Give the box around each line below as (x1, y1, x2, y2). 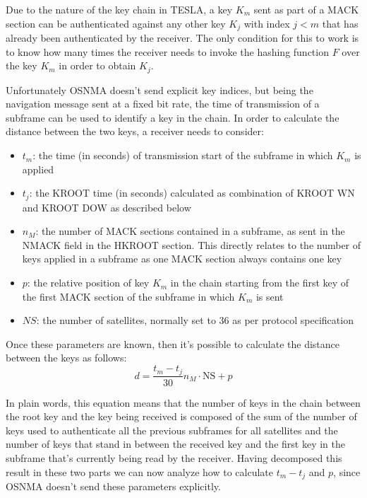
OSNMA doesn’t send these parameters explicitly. (6, 478, 221, 493)
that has (322, 16, 359, 30)
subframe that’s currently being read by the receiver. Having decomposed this (6, 450, 342, 465)
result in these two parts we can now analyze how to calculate (6, 464, 274, 479)
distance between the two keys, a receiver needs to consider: (6, 124, 264, 139)
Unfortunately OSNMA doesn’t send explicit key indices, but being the (6, 82, 313, 97)
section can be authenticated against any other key (6, 16, 226, 30)
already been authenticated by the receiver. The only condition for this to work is (6, 30, 359, 45)
